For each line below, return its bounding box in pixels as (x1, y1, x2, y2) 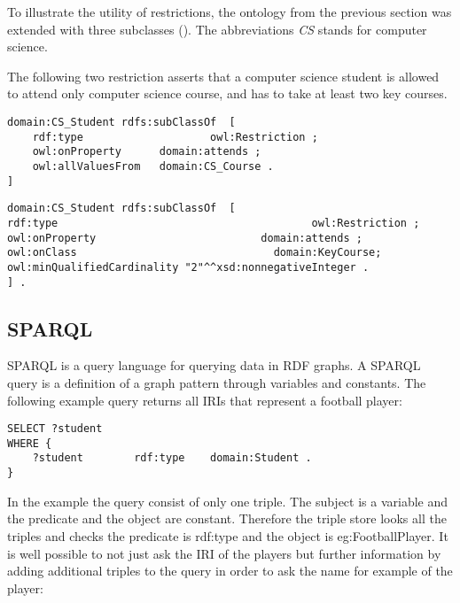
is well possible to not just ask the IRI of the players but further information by (7, 544, 441, 562)
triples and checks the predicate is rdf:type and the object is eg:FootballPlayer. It (7, 526, 448, 545)
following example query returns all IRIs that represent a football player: (7, 390, 402, 409)
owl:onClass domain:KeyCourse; (7, 246, 382, 259)
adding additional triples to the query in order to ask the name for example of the (7, 561, 453, 580)
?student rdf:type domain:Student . (32, 452, 312, 465)
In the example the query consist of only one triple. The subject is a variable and (7, 491, 448, 510)
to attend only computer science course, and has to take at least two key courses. (7, 84, 448, 103)
